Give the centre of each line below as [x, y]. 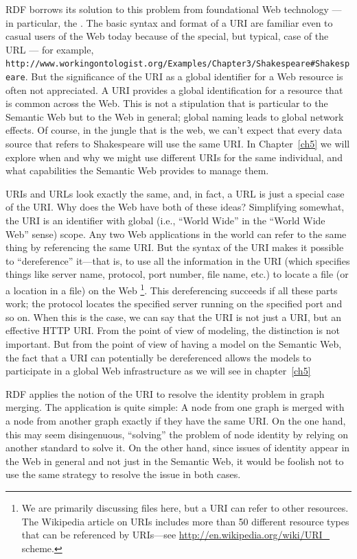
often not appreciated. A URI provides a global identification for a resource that [174, 90]
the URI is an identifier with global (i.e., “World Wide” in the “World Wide [165, 221]
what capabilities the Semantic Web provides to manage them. [137, 170]
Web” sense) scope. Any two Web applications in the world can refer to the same [176, 234]
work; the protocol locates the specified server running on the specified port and [174, 304]
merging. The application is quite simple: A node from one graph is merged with [175, 407]
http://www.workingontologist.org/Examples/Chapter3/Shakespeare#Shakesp [178, 64]
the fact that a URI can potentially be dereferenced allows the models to [159, 357]
